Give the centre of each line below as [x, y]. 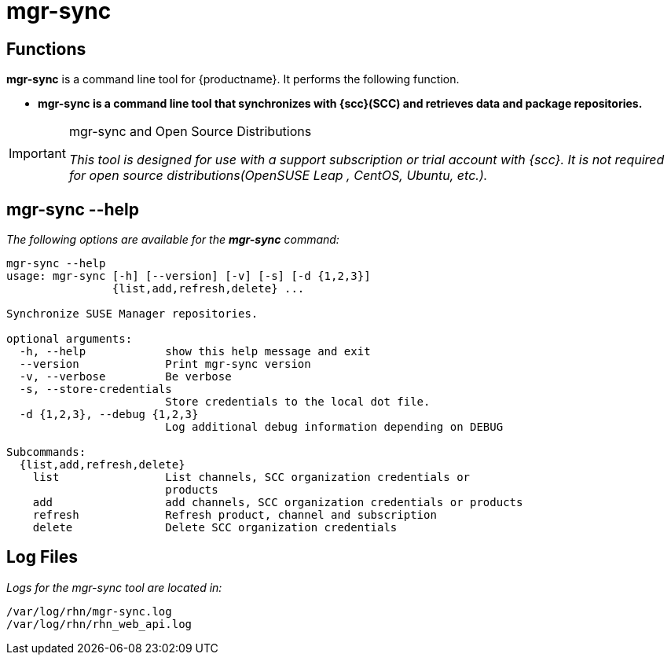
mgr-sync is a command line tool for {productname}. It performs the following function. [233, 79]
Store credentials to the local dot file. [298, 402]
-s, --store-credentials [95, 389]
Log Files [42, 557]
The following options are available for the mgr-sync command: [173, 240]
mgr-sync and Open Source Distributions [190, 132]
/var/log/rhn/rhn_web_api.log [99, 624]
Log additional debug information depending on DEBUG [334, 427]
